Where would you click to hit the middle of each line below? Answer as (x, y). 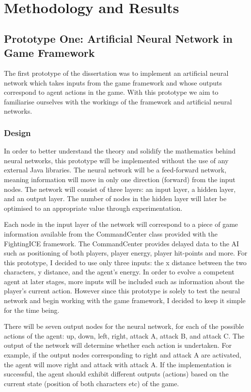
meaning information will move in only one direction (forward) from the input (120, 179)
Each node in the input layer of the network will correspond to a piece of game (121, 224)
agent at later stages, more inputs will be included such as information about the (124, 281)
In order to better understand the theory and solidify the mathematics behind (120, 151)
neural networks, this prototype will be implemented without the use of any (116, 160)
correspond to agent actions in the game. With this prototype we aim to (111, 92)
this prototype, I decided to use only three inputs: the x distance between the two (125, 262)
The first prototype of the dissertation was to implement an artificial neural (116, 73)
